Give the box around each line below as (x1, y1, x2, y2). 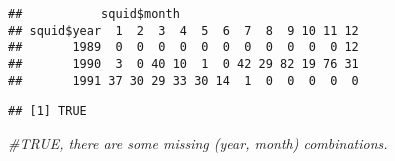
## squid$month (8, 7, 180, 21)
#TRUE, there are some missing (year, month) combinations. (8, 132, 388, 153)
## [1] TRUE (8, 104, 87, 119)
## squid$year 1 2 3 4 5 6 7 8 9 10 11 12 (8, 23, 359, 38)
